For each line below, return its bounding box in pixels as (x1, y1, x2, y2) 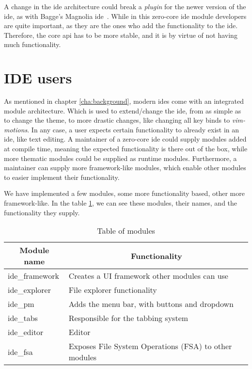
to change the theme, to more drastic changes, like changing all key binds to (4, 115, 230, 125)
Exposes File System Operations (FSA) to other (68, 340, 232, 352)
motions (4, 124, 28, 134)
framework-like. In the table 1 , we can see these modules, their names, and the (4, 198, 237, 208)
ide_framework (8, 270, 59, 282)
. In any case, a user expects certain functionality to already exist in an (27, 124, 239, 134)
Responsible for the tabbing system (68, 312, 189, 324)
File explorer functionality (68, 284, 157, 296)
